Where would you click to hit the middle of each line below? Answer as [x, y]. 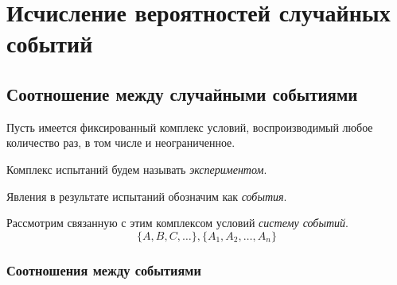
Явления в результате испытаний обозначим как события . [147, 196]
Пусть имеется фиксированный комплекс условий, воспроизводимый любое [190, 127]
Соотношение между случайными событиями [182, 93]
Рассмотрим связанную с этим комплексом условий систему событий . [177, 223]
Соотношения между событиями [104, 270]
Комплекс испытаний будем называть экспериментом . [137, 169]
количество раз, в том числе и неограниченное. [121, 142]
